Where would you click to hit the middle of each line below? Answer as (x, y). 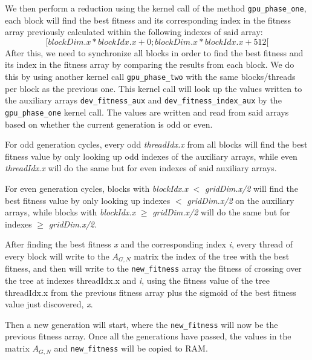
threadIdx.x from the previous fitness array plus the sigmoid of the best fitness (151, 292)
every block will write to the (57, 256)
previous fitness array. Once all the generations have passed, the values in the (148, 336)
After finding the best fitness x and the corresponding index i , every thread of (149, 244)
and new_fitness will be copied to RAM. (131, 348)
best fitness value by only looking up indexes (88, 200)
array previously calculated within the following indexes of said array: (134, 32)
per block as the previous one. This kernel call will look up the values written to (154, 88)
